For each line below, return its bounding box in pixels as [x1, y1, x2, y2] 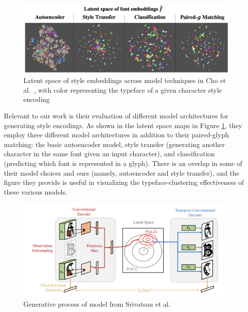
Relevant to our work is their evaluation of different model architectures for [4, 111, 229, 121]
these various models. [4, 186, 68, 197]
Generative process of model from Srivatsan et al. [23, 299, 171, 309]
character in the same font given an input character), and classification [4, 148, 215, 159]
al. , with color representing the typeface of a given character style [23, 84, 222, 95]
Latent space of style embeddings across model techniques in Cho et [23, 75, 226, 85]
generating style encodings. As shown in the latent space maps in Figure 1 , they [4, 120, 242, 130]
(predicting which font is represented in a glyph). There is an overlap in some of [4, 158, 243, 168]
